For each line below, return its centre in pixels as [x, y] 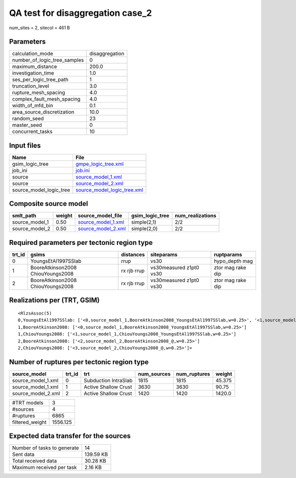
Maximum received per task [44, 468]
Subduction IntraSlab [108, 380]
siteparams [164, 255]
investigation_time [33, 73]
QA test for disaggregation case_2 [81, 13]
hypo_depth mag [233, 261]
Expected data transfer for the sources [70, 436]
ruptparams [228, 255]
